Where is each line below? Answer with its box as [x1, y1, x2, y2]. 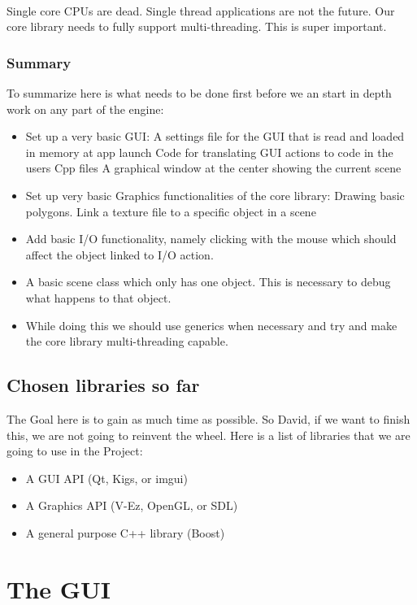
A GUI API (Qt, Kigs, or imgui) [25, 469, 188, 486]
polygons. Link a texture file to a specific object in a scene [25, 202, 316, 220]
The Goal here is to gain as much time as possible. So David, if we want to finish [7, 410, 410, 427]
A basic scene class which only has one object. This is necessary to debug [25, 273, 391, 290]
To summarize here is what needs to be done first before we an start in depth [7, 85, 392, 101]
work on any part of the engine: [7, 100, 164, 117]
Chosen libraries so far [7, 372, 200, 398]
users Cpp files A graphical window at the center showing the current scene [25, 159, 402, 176]
